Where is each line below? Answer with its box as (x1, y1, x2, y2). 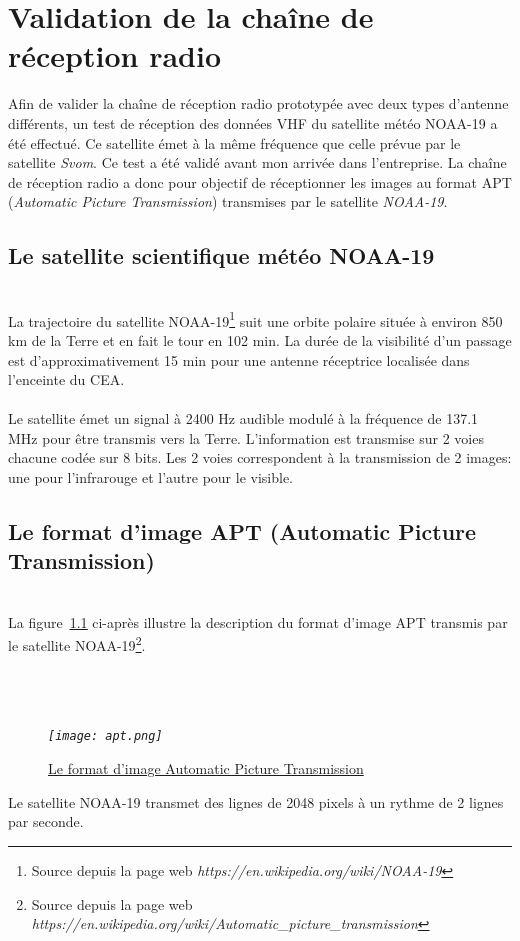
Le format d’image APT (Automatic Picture (8, 516, 477, 547)
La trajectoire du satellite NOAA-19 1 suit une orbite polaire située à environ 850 (8, 307, 503, 331)
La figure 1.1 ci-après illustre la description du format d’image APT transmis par (8, 611, 508, 632)
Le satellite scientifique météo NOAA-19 (8, 240, 435, 271)
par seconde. (8, 811, 84, 832)
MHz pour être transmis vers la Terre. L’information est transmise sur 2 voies (8, 427, 484, 448)
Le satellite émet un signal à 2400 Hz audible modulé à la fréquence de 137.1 (8, 408, 479, 429)
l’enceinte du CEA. (8, 369, 125, 390)
